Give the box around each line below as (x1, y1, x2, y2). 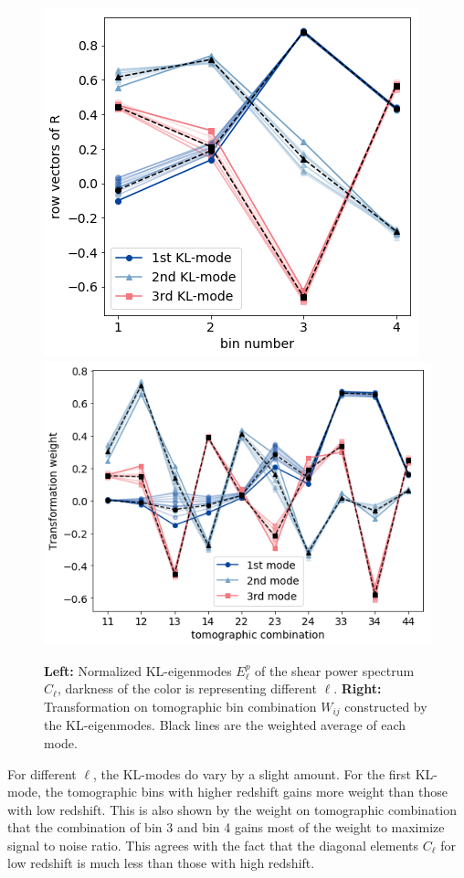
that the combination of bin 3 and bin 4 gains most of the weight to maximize (7, 818, 445, 837)
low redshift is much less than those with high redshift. (7, 853, 315, 873)
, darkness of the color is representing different (57, 679, 317, 698)
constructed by (344, 696, 427, 715)
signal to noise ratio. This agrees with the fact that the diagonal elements (7, 835, 418, 854)
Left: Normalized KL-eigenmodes (44, 661, 232, 680)
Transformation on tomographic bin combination (44, 696, 317, 715)
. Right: (333, 679, 382, 698)
